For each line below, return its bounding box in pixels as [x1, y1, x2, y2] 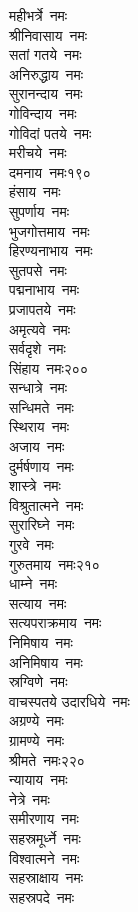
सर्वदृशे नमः [9, 338, 66, 359]
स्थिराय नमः [9, 416, 70, 437]
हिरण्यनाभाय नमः [9, 240, 93, 261]
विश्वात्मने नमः [9, 847, 80, 868]
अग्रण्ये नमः [9, 710, 64, 731]
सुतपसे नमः [9, 259, 67, 280]
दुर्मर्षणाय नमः [9, 455, 74, 476]
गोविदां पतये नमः [9, 122, 92, 143]
